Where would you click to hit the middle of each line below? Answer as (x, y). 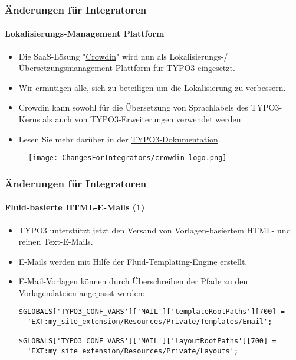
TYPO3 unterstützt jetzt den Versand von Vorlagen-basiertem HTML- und (155, 230)
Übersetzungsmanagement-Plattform (85, 68)
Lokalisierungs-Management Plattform (85, 33)
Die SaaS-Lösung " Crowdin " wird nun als (93, 56)
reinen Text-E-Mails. (56, 241)
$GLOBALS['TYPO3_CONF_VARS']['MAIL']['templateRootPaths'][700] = (152, 312)
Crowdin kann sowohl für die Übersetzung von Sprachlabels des (133, 107)
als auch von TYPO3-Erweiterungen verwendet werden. (143, 119)
